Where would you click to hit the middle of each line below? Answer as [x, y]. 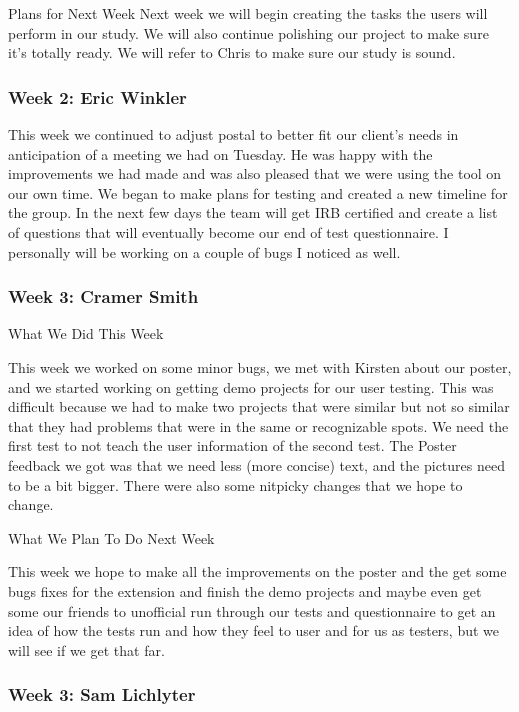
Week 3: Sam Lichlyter [102, 694]
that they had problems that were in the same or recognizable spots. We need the [258, 425]
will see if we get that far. [86, 649]
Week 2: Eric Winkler [97, 96]
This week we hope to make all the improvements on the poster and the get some [257, 571]
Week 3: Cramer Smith [103, 296]
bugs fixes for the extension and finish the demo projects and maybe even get [245, 590]
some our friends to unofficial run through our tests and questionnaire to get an [252, 610]
